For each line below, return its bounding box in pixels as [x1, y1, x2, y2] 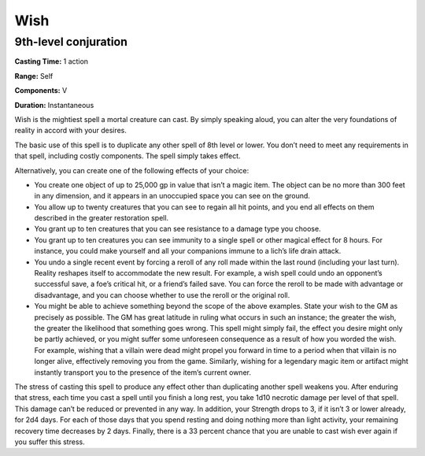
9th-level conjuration [14, 35, 128, 49]
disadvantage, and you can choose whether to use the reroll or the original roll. [34, 290, 290, 299]
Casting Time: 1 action [14, 57, 89, 66]
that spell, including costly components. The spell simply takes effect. [14, 151, 241, 161]
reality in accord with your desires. [14, 126, 128, 135]
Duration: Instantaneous [14, 100, 94, 109]
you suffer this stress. [14, 437, 86, 447]
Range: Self [14, 71, 54, 80]
